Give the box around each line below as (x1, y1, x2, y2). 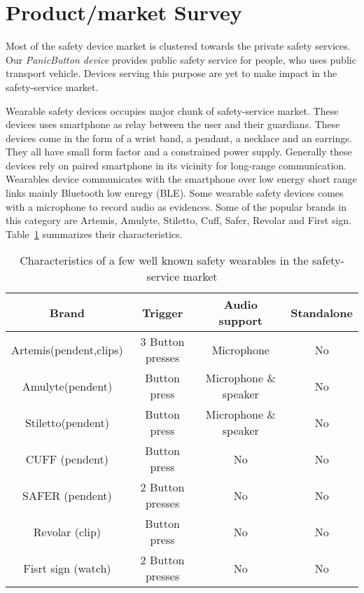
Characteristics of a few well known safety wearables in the (20, 252, 309, 269)
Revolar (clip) (33, 523, 101, 540)
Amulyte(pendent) (22, 377, 113, 394)
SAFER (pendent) (22, 487, 112, 503)
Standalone (290, 304, 353, 321)
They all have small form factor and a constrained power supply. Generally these (6, 144, 352, 159)
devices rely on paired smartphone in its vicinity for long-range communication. (6, 158, 346, 172)
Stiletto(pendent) (24, 414, 109, 431)
